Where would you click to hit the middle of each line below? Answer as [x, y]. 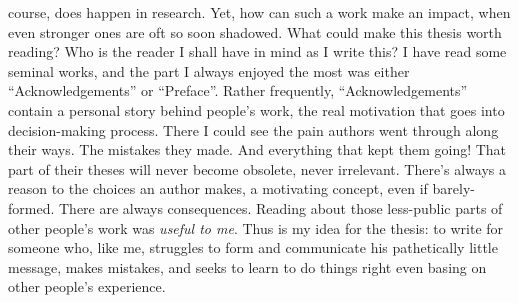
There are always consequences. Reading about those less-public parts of [280, 207]
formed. [31, 207]
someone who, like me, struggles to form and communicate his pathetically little [253, 247]
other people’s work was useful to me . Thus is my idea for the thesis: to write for [256, 227]
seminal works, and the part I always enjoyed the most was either [209, 70]
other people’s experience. [87, 286]
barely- [453, 188]
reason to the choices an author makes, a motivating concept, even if [218, 188]
